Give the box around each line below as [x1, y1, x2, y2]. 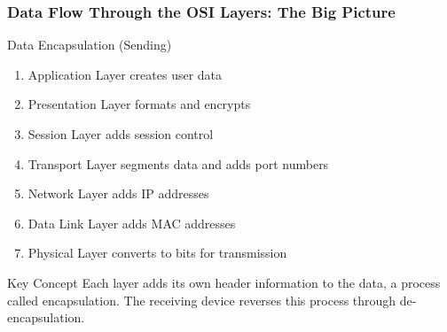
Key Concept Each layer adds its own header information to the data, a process [7, 273, 441, 291]
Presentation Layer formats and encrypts [27, 95, 251, 113]
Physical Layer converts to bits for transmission [27, 243, 287, 262]
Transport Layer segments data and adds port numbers [27, 154, 329, 173]
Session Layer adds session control [27, 125, 214, 143]
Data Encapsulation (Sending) [7, 35, 172, 54]
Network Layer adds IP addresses [27, 184, 209, 203]
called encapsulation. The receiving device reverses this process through [7, 290, 396, 309]
